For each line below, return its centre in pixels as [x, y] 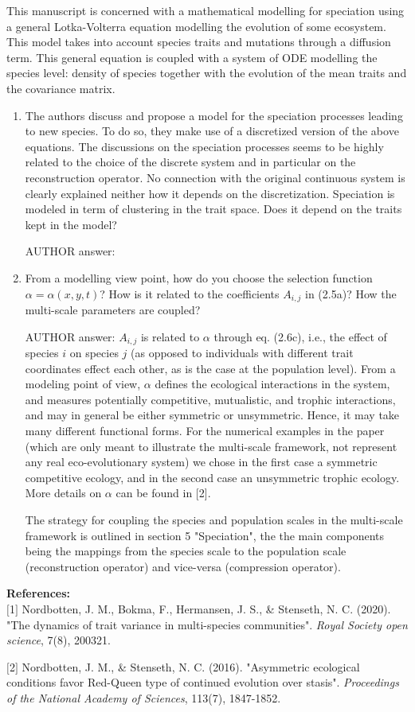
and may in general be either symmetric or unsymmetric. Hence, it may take [212, 415]
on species [94, 352]
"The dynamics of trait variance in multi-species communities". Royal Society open [207, 624]
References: [39, 593]
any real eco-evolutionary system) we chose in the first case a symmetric [201, 462]
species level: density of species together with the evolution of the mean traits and [207, 73]
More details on [63, 493]
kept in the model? [71, 224]
